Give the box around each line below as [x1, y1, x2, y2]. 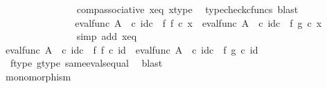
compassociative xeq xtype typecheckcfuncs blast [76, 2, 299, 16]
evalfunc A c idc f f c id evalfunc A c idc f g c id [5, 42, 258, 56]
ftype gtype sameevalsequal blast [10, 56, 163, 70]
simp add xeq [76, 29, 137, 43]
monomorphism [5, 69, 71, 83]
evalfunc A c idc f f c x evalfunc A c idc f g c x [75, 15, 322, 30]
